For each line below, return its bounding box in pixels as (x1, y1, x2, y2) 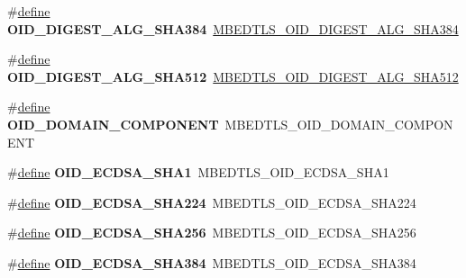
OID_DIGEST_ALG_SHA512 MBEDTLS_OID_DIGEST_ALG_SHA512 (7, 67, 459, 85)
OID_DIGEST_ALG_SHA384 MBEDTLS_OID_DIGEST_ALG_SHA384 (7, 19, 459, 38)
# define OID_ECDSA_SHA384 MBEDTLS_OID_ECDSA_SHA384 (7, 253, 416, 272)
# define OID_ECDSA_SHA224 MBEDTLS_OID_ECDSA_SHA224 (7, 193, 416, 211)
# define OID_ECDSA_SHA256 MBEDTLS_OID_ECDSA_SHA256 (7, 223, 416, 242)
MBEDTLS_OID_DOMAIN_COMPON (224, 114, 453, 133)
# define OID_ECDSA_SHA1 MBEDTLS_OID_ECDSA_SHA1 (7, 163, 389, 182)
